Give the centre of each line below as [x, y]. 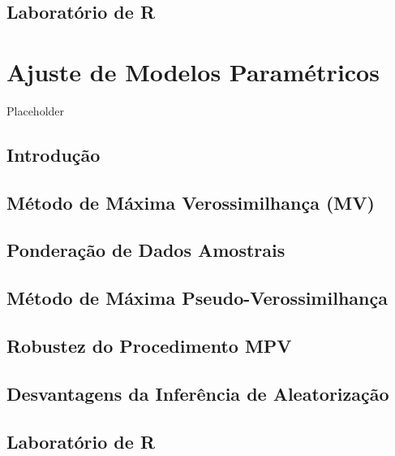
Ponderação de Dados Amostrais [146, 250]
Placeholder [36, 110]
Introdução [54, 154]
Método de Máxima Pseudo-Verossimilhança [197, 298]
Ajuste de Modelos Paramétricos [193, 71]
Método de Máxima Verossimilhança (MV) [191, 202]
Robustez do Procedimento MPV [149, 346]
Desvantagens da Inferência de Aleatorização [198, 393]
